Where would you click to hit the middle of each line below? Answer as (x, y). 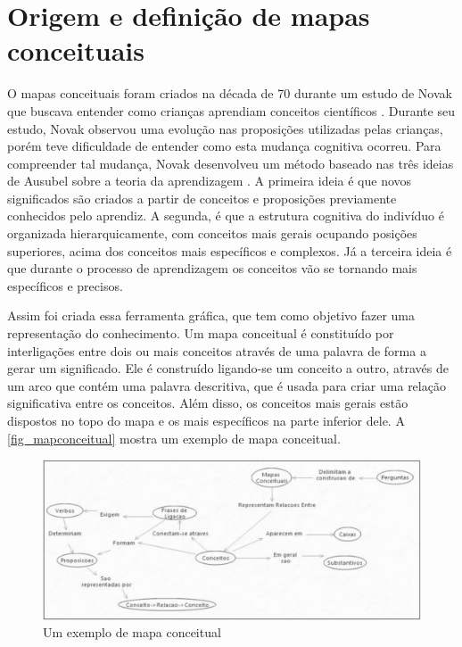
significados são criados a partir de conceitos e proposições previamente (202, 198)
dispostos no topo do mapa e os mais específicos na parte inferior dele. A (206, 420)
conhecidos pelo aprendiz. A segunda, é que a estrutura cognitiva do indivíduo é (226, 216)
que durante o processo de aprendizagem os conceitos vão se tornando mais (212, 268)
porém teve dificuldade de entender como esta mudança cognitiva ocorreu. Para (224, 146)
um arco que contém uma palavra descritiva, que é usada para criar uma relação (227, 385)
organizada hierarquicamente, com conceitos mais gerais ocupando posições (212, 233)
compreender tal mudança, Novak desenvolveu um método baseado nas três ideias (231, 163)
